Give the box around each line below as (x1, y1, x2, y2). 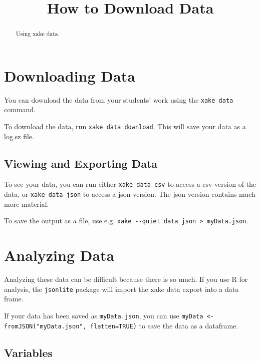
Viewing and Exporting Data (4, 155, 158, 171)
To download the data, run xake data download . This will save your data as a (4, 121, 246, 132)
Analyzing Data (4, 245, 115, 265)
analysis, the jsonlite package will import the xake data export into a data (4, 283, 239, 294)
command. (4, 104, 36, 115)
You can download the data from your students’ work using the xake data (4, 94, 233, 105)
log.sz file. (4, 131, 34, 141)
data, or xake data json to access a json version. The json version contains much (4, 189, 255, 199)
